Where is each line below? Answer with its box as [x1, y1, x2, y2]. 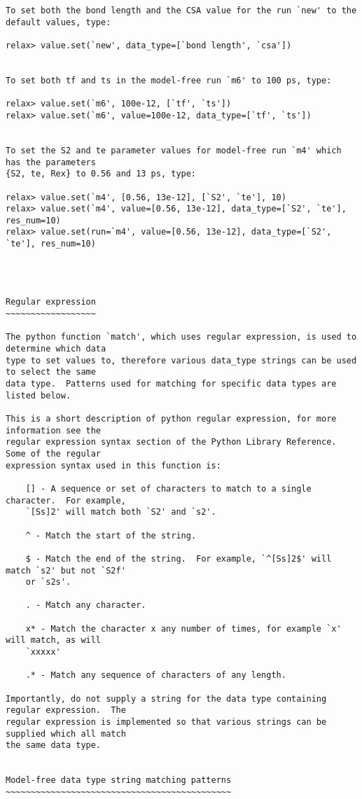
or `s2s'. [25, 577, 71, 588]
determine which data [6, 344, 106, 354]
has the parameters [6, 157, 96, 167]
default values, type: [6, 17, 111, 27]
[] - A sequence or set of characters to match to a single [25, 483, 312, 494]
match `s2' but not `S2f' [6, 565, 126, 576]
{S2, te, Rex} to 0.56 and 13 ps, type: [6, 169, 197, 179]
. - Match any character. [25, 600, 146, 611]
